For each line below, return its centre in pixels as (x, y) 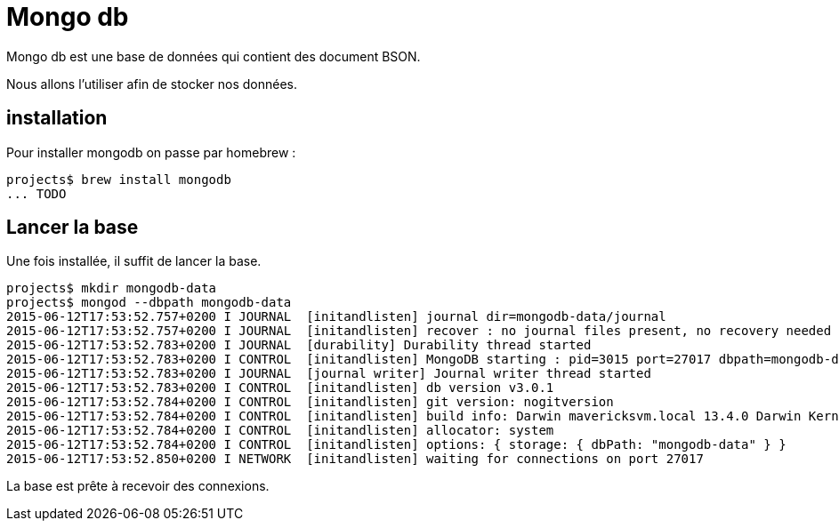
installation (57, 118)
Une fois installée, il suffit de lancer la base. (134, 261)
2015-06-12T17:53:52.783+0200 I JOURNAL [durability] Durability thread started (299, 345)
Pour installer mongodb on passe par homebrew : (151, 152)
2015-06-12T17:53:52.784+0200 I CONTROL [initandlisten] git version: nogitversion (310, 402)
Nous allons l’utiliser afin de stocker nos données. (152, 84)
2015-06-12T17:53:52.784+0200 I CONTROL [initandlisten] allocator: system (280, 431)
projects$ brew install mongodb (119, 179)
